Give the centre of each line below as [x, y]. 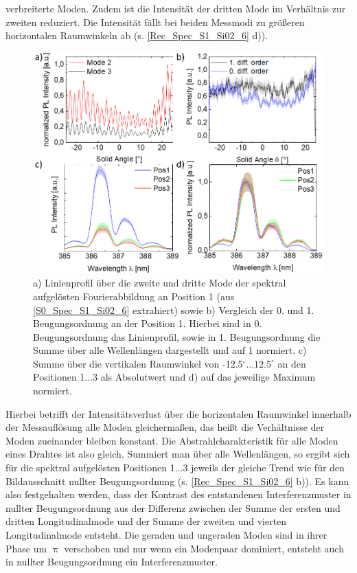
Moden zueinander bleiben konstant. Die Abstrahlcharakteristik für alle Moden [172, 440]
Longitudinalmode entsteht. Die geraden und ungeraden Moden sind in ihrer [166, 535]
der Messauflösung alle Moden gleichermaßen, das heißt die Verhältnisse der [165, 427]
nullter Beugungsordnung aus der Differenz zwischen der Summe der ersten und [173, 507]
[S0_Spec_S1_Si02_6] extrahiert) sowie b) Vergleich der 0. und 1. [174, 310]
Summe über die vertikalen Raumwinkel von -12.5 [138, 363]
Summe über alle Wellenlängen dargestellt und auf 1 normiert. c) [170, 350]
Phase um [26, 548]
